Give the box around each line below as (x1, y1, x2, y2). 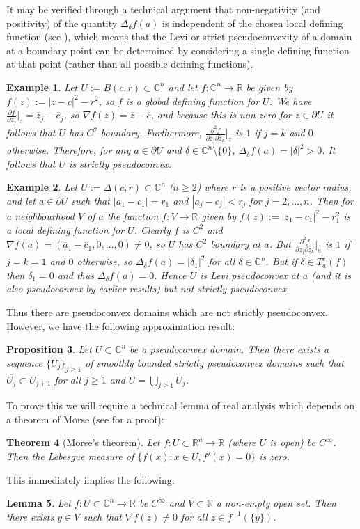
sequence (6, 355, 42, 370)
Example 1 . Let (6, 79, 78, 94)
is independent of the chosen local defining (162, 15, 343, 30)
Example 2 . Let (6, 180, 78, 194)
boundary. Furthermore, (100, 125, 202, 140)
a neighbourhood (6, 208, 75, 223)
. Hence (154, 267, 187, 282)
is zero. (259, 449, 290, 464)
